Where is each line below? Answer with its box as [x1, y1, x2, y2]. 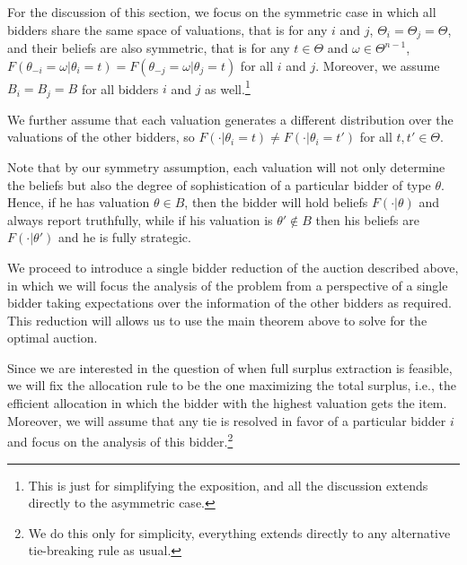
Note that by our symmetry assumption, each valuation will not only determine [7, 157, 445, 176]
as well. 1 [205, 76, 251, 98]
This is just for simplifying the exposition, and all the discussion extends [28, 475, 428, 494]
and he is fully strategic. [57, 228, 191, 247]
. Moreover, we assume [315, 56, 440, 74]
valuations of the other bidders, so [7, 127, 195, 146]
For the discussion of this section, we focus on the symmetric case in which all [7, 3, 436, 21]
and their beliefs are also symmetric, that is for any [7, 39, 290, 57]
